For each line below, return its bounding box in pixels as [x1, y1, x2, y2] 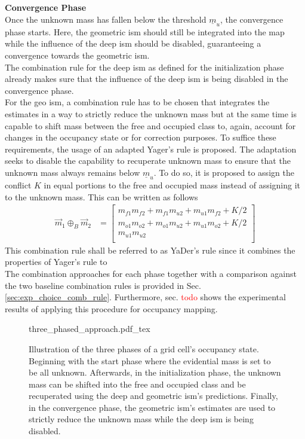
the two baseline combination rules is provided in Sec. [5, 279, 201, 291]
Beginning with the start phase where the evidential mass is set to [29, 354, 271, 367]
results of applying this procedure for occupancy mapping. [5, 302, 218, 315]
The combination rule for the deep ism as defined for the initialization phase [5, 60, 284, 73]
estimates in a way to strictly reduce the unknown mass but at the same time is [5, 107, 297, 120]
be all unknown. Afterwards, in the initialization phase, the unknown [29, 366, 281, 379]
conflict [5, 178, 32, 191]
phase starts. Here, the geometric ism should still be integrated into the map [5, 25, 285, 38]
